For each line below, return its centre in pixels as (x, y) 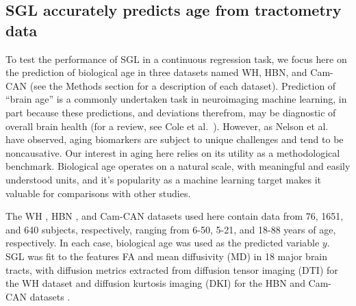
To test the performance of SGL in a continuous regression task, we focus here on (176, 59)
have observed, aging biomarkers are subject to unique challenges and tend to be (175, 139)
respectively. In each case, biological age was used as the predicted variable (163, 243)
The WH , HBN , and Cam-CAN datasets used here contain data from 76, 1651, (175, 216)
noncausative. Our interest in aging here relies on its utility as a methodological (173, 152)
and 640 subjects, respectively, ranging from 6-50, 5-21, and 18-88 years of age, (171, 229)
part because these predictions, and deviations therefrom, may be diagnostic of (171, 112)
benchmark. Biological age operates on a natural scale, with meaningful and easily (178, 166)
